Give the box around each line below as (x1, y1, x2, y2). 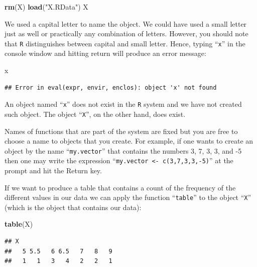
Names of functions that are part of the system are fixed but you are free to (5, 125, 238, 136)
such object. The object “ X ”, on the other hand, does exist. (5, 108, 186, 119)
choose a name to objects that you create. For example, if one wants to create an (5, 136, 253, 146)
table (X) (5, 219, 33, 229)
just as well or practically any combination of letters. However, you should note (5, 28, 248, 39)
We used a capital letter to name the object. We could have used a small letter (5, 18, 247, 29)
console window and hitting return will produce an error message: (5, 48, 206, 58)
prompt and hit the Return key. (5, 165, 102, 176)
